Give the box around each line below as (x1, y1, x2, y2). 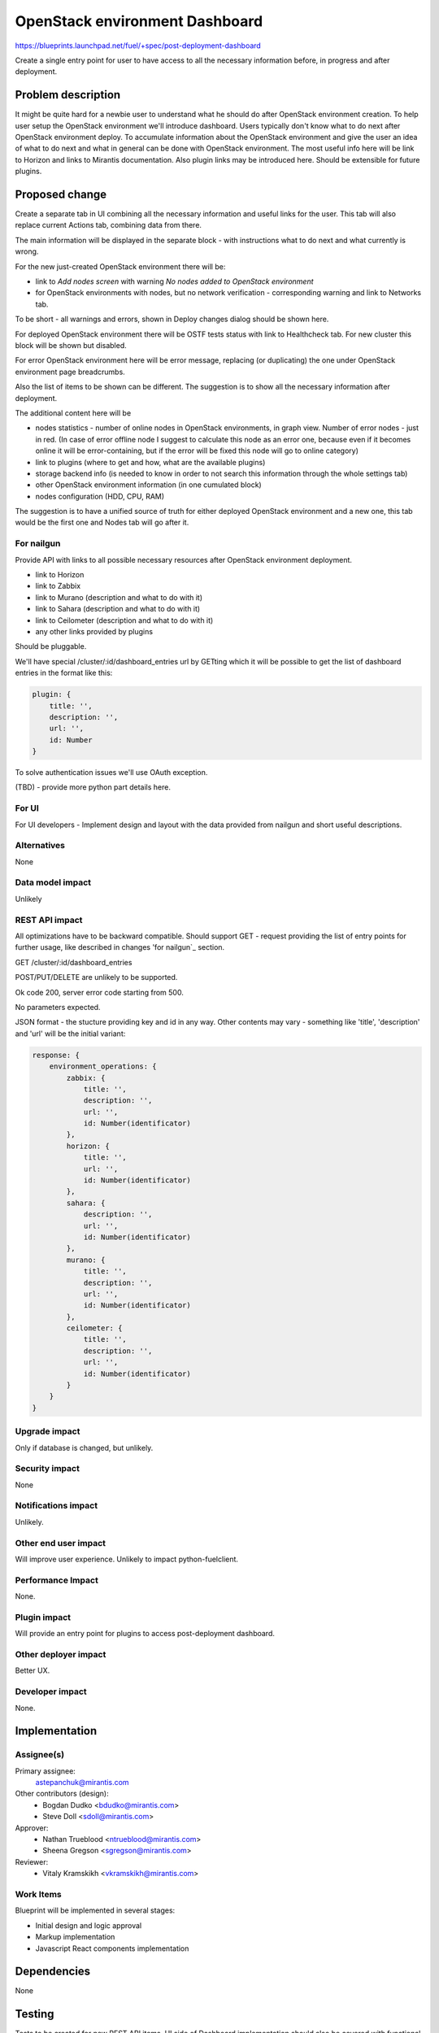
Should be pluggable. (15, 642, 87, 651)
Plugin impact (15, 1611, 71, 1622)
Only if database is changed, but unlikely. (15, 1443, 154, 1452)
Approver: (15, 1822, 49, 1833)
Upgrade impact (15, 1426, 80, 1437)
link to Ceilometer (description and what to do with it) (35, 615, 214, 625)
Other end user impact (15, 1537, 106, 1548)
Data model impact (15, 877, 92, 888)
